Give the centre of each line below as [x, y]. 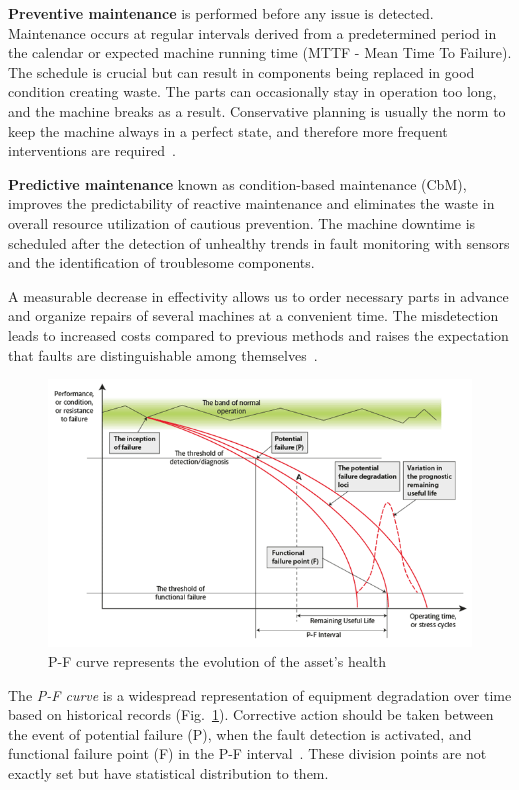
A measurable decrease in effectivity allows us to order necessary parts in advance [258, 295]
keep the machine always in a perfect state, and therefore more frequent [228, 130]
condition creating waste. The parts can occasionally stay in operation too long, [252, 91]
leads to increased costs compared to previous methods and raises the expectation [258, 334]
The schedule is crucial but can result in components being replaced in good [241, 71]
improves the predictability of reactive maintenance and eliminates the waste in [251, 203]
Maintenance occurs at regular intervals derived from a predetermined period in [252, 32]
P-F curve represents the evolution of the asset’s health [217, 661]
